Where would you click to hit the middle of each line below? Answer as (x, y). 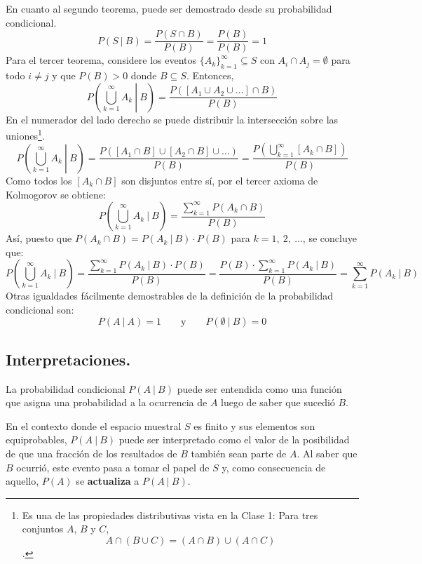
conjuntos (43, 529)
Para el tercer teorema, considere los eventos (101, 60)
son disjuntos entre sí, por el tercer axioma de (220, 180)
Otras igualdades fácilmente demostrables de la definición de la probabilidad (170, 296)
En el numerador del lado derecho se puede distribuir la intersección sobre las (172, 119)
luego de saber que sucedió (278, 402)
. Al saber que (327, 454)
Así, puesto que (39, 238)
